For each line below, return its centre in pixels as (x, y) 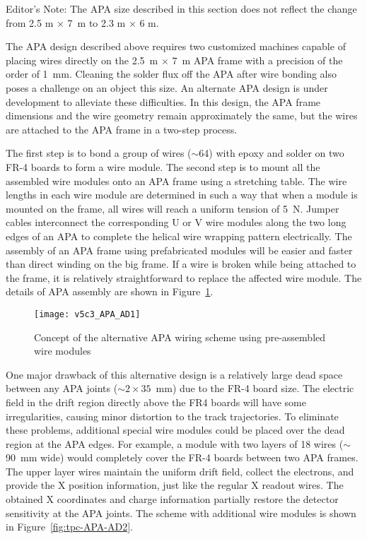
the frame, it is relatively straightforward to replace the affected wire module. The (184, 277)
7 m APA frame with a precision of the (257, 60)
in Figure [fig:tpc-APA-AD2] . (69, 527)
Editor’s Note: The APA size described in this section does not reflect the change (181, 8)
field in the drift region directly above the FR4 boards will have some (156, 402)
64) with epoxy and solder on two (272, 153)
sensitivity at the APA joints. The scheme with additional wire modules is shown (181, 513)
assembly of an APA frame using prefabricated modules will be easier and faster (179, 250)
